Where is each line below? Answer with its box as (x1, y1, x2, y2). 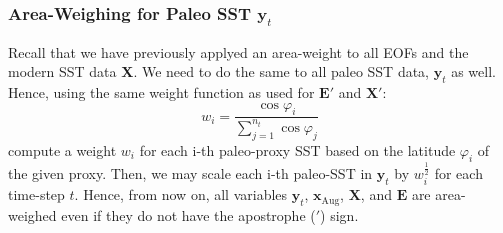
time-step (8, 184, 65, 205)
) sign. (320, 204, 359, 225)
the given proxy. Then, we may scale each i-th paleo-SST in (8, 163, 373, 184)
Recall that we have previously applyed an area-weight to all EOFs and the (8, 41, 469, 62)
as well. (451, 61, 496, 82)
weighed (8, 204, 57, 225)
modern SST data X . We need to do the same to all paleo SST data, (8, 61, 429, 82)
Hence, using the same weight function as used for (8, 81, 315, 102)
